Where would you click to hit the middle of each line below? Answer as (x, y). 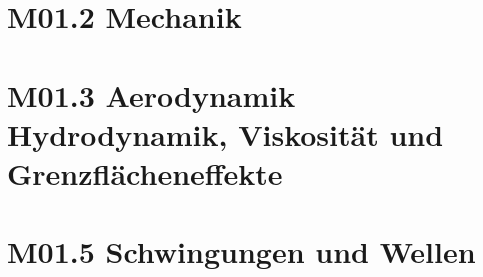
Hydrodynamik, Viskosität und (225, 133)
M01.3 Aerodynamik (151, 94)
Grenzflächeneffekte (145, 172)
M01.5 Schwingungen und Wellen (241, 251)
